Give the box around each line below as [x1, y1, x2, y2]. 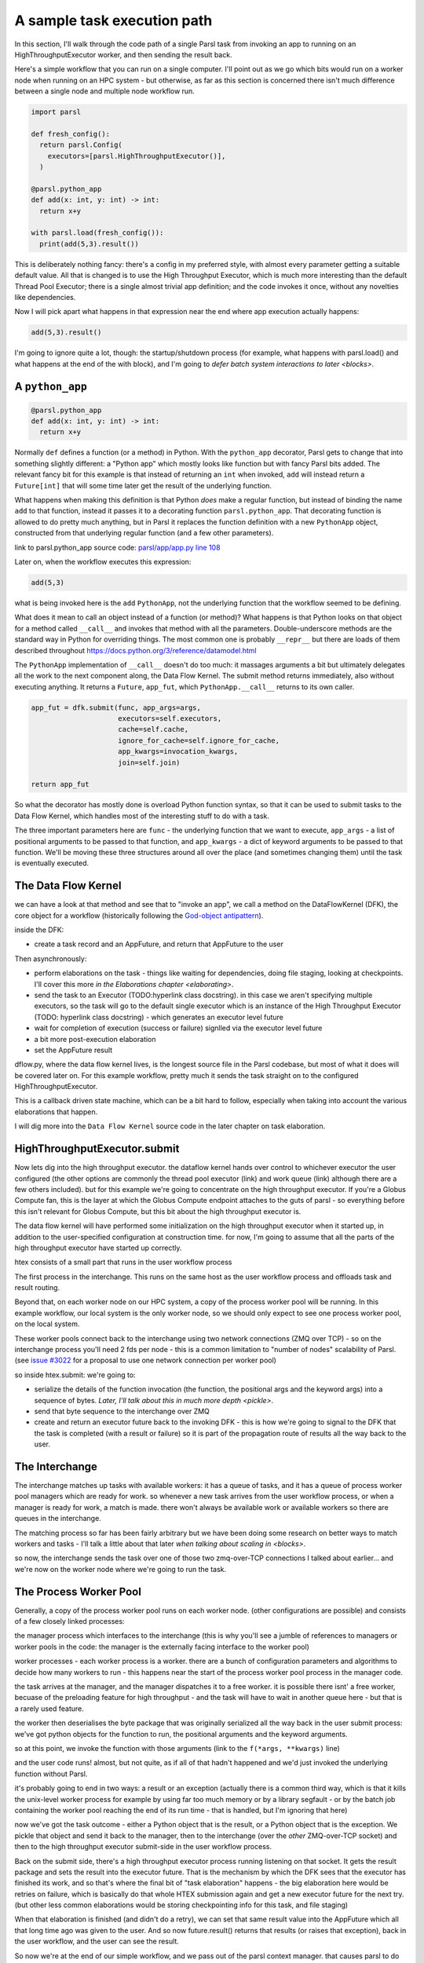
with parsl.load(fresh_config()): [31, 228, 164, 237]
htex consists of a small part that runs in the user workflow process [14, 1257, 232, 1267]
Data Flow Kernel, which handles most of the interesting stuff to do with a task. [14, 811, 270, 821]
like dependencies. [14, 292, 76, 302]
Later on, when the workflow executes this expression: [14, 557, 192, 566]
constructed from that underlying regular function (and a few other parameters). [14, 528, 274, 538]
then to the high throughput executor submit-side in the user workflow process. [14, 1842, 272, 1852]
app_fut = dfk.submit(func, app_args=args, [31, 703, 202, 712]
